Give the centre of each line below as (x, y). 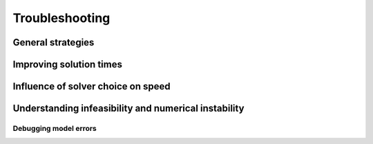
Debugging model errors (55, 128)
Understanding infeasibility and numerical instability (128, 109)
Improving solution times (67, 64)
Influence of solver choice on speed (92, 86)
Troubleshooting (61, 18)
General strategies (54, 42)
